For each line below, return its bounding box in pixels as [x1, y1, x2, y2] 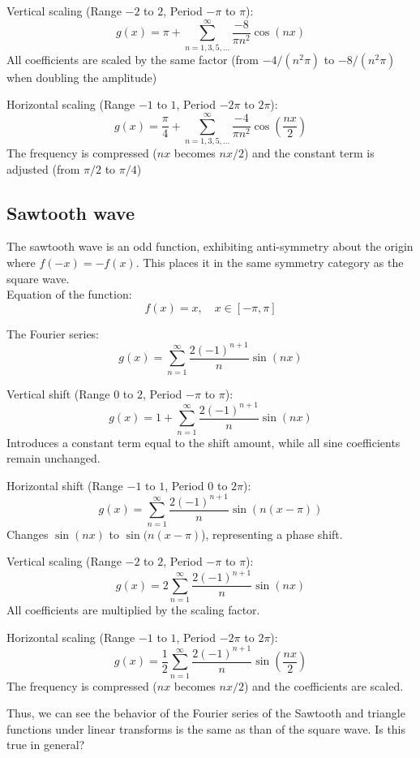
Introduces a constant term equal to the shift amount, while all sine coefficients [6, 433, 401, 450]
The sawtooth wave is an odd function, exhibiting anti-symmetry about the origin [6, 238, 414, 255]
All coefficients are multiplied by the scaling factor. [6, 601, 260, 618]
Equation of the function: [6, 286, 132, 303]
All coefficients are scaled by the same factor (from [6, 50, 259, 67]
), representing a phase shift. [201, 525, 343, 542]
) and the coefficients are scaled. [243, 677, 404, 694]
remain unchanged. [6, 450, 101, 467]
